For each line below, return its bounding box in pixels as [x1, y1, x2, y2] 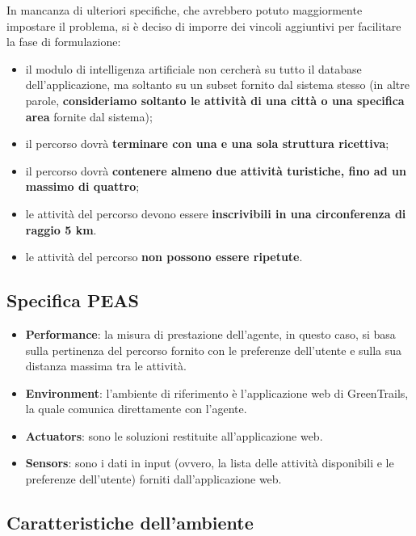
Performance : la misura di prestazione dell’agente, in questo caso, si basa [25, 325, 396, 342]
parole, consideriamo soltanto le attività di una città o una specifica [25, 91, 405, 108]
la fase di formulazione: [6, 33, 121, 50]
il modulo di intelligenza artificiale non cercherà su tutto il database [25, 60, 362, 77]
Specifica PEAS [6, 288, 139, 313]
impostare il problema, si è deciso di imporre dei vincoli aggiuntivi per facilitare [6, 17, 401, 34]
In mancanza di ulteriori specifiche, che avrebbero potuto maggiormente [6, 2, 363, 18]
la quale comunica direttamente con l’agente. [25, 400, 247, 417]
